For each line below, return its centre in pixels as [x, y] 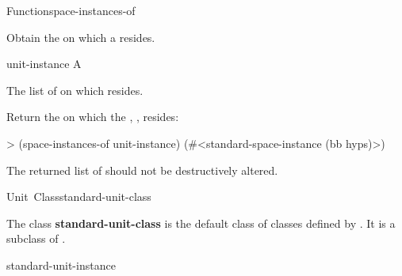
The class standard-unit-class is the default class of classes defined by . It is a [201, 223]
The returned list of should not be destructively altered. [142, 170]
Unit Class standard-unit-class [79, 197]
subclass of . [36, 238]
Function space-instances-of [71, 10]
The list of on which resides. [75, 90]
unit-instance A [44, 64]
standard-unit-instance [61, 265]
